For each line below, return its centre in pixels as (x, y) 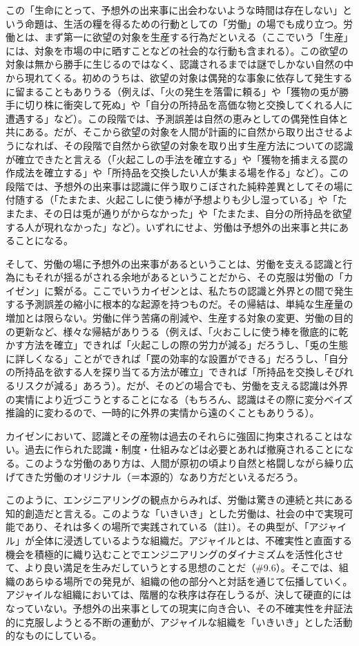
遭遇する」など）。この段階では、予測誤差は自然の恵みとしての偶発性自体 (172, 118)
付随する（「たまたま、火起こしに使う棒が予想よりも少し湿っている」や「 (172, 200)
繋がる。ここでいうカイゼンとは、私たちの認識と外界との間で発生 (203, 290)
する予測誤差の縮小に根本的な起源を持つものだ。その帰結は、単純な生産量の (179, 304)
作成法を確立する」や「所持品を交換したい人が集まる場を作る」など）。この (177, 173)
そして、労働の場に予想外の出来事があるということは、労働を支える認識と (174, 263)
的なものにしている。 (54, 635)
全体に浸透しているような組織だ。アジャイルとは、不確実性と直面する (193, 540)
